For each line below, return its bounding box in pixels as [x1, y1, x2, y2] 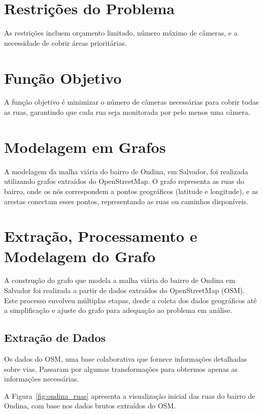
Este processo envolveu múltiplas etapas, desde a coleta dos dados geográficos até [4, 295, 257, 305]
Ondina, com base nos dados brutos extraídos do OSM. [4, 400, 176, 411]
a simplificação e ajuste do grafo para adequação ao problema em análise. [4, 305, 233, 315]
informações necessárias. [4, 373, 79, 384]
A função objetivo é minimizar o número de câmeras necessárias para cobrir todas [4, 97, 259, 107]
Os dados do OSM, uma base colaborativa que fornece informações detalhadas [4, 354, 247, 364]
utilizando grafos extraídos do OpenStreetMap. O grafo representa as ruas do [4, 176, 244, 186]
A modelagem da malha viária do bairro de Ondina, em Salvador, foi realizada [4, 166, 248, 176]
